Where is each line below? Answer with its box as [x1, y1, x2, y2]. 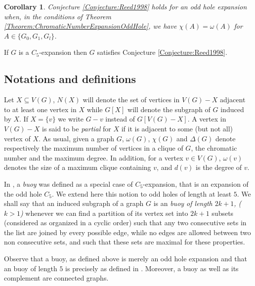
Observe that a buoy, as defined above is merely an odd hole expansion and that [4, 253, 247, 264]
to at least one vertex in [4, 104, 77, 114]
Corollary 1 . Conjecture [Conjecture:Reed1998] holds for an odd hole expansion [4, 1, 247, 11]
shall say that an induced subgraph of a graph [4, 198, 144, 208]
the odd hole [4, 188, 42, 199]
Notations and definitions [4, 71, 136, 86]
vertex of [4, 133, 31, 143]
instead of [105, 114, 135, 124]
